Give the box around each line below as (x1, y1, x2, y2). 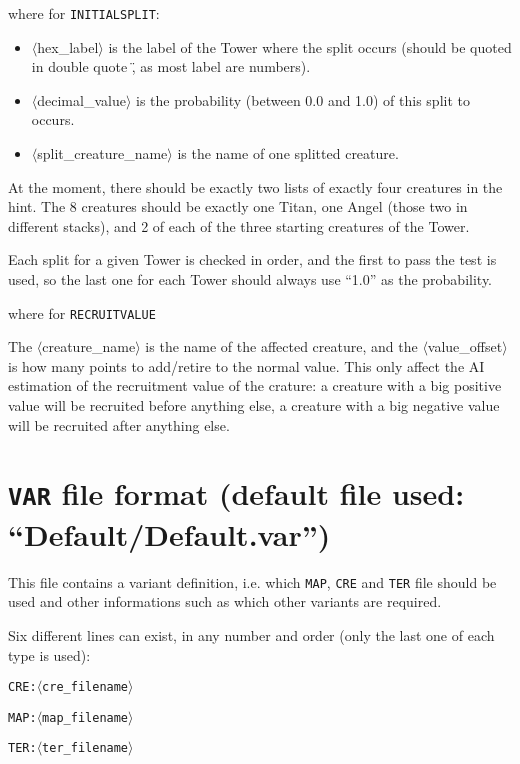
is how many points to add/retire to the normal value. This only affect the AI (8, 355, 485, 376)
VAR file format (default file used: (8, 473, 465, 514)
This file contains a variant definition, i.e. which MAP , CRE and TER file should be (8, 571, 497, 592)
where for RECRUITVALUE (8, 302, 156, 323)
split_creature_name (37, 143, 168, 164)
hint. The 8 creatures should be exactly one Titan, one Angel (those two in (8, 196, 468, 217)
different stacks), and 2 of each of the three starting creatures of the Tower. (8, 215, 470, 236)
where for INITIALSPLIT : (8, 3, 160, 23)
